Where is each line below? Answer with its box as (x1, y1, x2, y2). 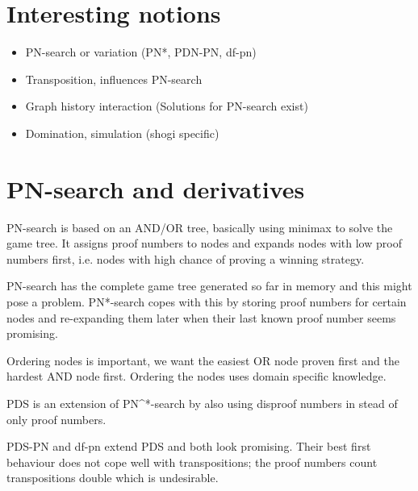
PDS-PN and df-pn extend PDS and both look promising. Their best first (6, 438, 371, 455)
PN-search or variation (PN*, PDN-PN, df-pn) (25, 44, 257, 60)
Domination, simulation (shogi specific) (25, 124, 219, 141)
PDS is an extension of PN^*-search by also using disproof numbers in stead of (6, 394, 398, 411)
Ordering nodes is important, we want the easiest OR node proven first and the (6, 352, 399, 368)
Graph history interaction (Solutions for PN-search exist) (25, 98, 308, 114)
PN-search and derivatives (6, 172, 305, 205)
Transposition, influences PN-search (25, 70, 203, 87)
